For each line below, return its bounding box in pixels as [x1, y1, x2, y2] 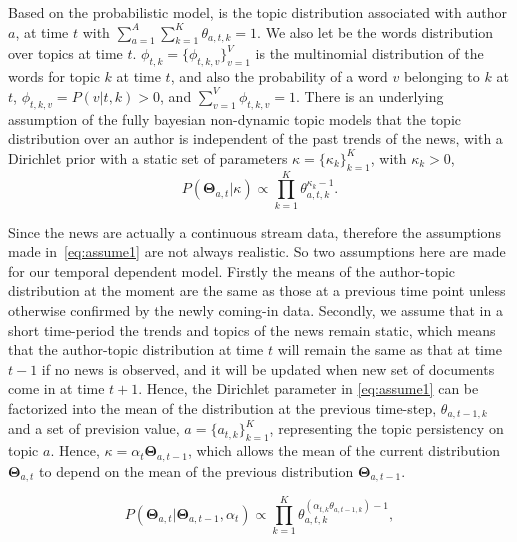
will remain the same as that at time [277, 339, 502, 360]
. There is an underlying [295, 85, 444, 106]
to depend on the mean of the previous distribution [39, 460, 354, 481]
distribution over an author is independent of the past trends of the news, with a [8, 128, 503, 149]
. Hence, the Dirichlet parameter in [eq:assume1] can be [138, 378, 479, 399]
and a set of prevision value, [8, 418, 180, 439]
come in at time [8, 378, 105, 399]
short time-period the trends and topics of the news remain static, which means [8, 319, 496, 340]
